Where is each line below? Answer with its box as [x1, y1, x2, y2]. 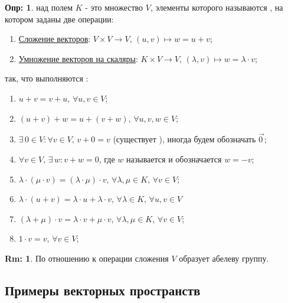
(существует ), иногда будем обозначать [113, 133, 256, 145]
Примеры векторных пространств [5, 281, 201, 299]
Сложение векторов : [18, 32, 91, 45]
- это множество [85, 1, 143, 13]
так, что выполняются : [5, 72, 89, 84]
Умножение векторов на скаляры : [18, 52, 138, 64]
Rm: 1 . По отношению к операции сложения [5, 252, 169, 264]
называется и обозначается [126, 152, 222, 165]
